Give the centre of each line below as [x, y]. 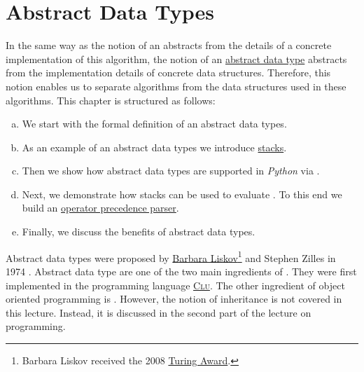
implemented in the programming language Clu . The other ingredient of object [175, 285]
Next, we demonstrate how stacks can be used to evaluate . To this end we [182, 194]
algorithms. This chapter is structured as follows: [111, 100]
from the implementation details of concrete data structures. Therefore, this [168, 73]
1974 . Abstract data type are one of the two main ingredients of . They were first [181, 271]
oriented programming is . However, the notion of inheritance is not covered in [174, 299]
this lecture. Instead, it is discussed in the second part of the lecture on [159, 312]
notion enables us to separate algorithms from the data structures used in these [176, 86]
